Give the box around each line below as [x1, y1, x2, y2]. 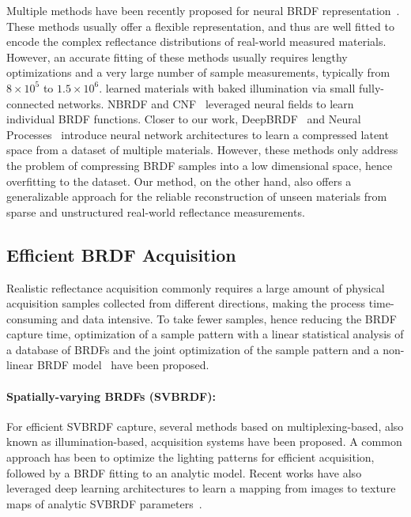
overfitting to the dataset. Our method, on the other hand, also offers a [6, 172, 352, 189]
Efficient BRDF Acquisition [6, 242, 236, 266]
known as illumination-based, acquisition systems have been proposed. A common [6, 433, 402, 450]
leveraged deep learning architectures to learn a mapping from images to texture [6, 480, 396, 496]
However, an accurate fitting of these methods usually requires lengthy [6, 48, 348, 65]
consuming [6, 310, 58, 326]
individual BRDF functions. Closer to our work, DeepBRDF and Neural [6, 111, 361, 127]
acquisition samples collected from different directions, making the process [6, 295, 366, 311]
